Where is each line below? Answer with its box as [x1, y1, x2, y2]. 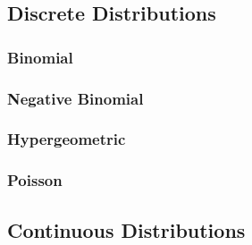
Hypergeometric [7, 128, 126, 150]
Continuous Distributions [7, 215, 246, 243]
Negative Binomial [7, 87, 144, 109]
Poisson [7, 169, 63, 191]
